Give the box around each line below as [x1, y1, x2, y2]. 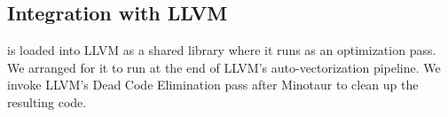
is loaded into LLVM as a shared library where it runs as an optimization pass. [7, 41, 436, 59]
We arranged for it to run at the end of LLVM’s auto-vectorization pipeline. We [7, 58, 441, 76]
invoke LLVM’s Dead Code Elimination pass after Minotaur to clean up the [7, 75, 419, 94]
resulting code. [7, 92, 87, 111]
